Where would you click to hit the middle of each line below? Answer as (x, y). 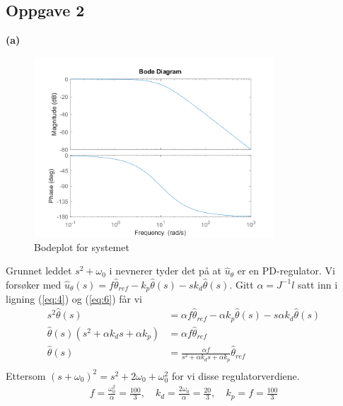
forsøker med (34, 284)
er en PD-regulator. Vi (286, 271)
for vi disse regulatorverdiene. (236, 375)
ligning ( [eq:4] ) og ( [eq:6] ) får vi (74, 299)
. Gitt (242, 284)
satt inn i (318, 284)
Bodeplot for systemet (82, 246)
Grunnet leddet (39, 271)
